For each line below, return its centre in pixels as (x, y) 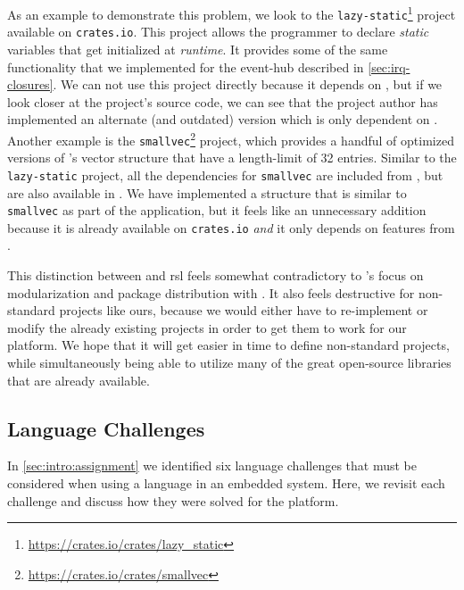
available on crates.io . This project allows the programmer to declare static (218, 32)
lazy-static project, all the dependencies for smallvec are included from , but (225, 175)
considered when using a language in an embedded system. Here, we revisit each (226, 482)
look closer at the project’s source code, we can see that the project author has (223, 101)
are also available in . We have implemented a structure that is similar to (207, 192)
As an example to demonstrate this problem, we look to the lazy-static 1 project (232, 13)
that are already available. (79, 380)
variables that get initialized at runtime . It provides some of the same (198, 49)
